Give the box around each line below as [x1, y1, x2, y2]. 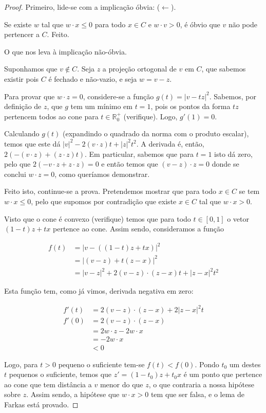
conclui [4, 168, 26, 179]
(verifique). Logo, [123, 111, 178, 121]
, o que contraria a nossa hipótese [148, 379, 254, 389]
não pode [228, 19, 257, 29]
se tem [239, 186, 260, 196]
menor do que [100, 379, 143, 389]
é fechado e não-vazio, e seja [48, 73, 137, 84]
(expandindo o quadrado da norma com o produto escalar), [63, 128, 249, 139]
